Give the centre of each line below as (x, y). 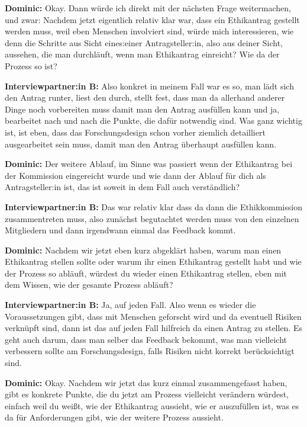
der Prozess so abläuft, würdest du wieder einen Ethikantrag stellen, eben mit (146, 273)
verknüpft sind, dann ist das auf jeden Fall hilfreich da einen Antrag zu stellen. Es (154, 328)
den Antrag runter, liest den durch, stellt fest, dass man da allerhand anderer (145, 97)
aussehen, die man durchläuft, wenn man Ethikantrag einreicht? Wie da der (142, 54)
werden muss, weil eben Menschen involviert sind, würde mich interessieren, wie (149, 31)
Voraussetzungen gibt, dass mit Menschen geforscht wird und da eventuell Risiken (153, 316)
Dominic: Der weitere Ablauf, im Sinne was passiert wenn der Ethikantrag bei (149, 164)
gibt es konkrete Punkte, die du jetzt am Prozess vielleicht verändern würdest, (147, 394)
